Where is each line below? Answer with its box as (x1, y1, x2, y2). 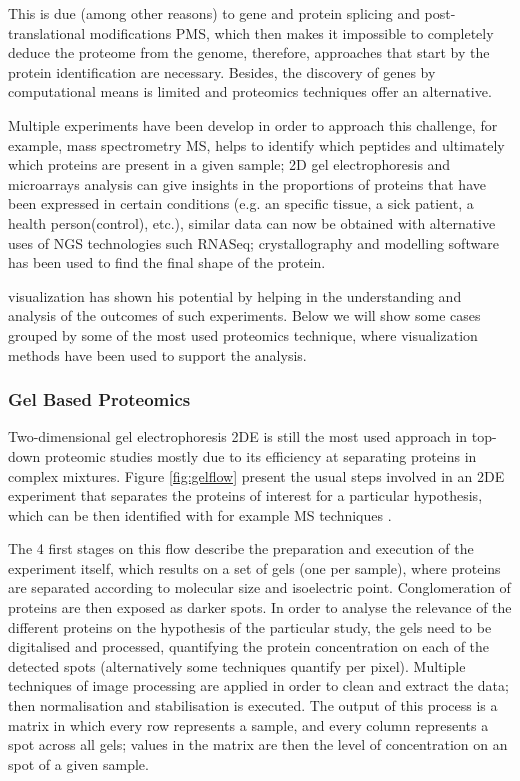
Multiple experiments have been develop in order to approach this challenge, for (8, 114, 498, 135)
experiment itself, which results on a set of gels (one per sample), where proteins (8, 557, 501, 578)
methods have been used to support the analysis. (8, 344, 307, 365)
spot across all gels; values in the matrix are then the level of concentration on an (8, 734, 508, 755)
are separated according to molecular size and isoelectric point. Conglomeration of (8, 577, 511, 598)
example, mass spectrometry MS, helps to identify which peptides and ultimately (8, 134, 505, 155)
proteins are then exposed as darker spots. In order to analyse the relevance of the (8, 597, 512, 618)
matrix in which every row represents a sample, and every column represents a (8, 714, 489, 735)
